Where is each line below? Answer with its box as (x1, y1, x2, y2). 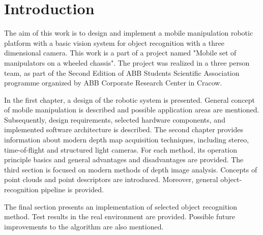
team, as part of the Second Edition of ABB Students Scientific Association (4, 67, 240, 78)
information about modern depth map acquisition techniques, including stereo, (4, 134, 249, 145)
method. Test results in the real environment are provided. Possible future (4, 211, 235, 222)
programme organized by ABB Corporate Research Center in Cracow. (4, 77, 222, 88)
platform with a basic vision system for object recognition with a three (4, 37, 224, 48)
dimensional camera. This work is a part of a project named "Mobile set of (4, 47, 237, 58)
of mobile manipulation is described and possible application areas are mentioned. (4, 104, 259, 115)
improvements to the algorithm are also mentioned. (4, 221, 164, 231)
